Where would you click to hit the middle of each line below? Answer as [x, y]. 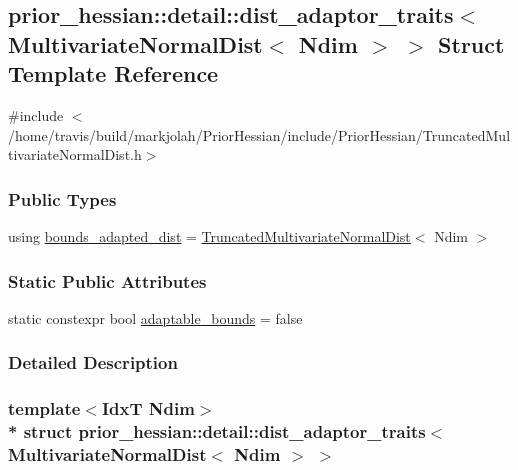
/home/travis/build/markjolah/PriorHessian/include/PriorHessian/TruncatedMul [259, 134]
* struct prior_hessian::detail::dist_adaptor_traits [217, 431]
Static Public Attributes [107, 280]
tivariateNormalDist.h [75, 154]
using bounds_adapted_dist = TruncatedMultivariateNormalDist [209, 235]
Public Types [62, 198]
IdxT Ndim [148, 408]
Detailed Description [93, 362]
